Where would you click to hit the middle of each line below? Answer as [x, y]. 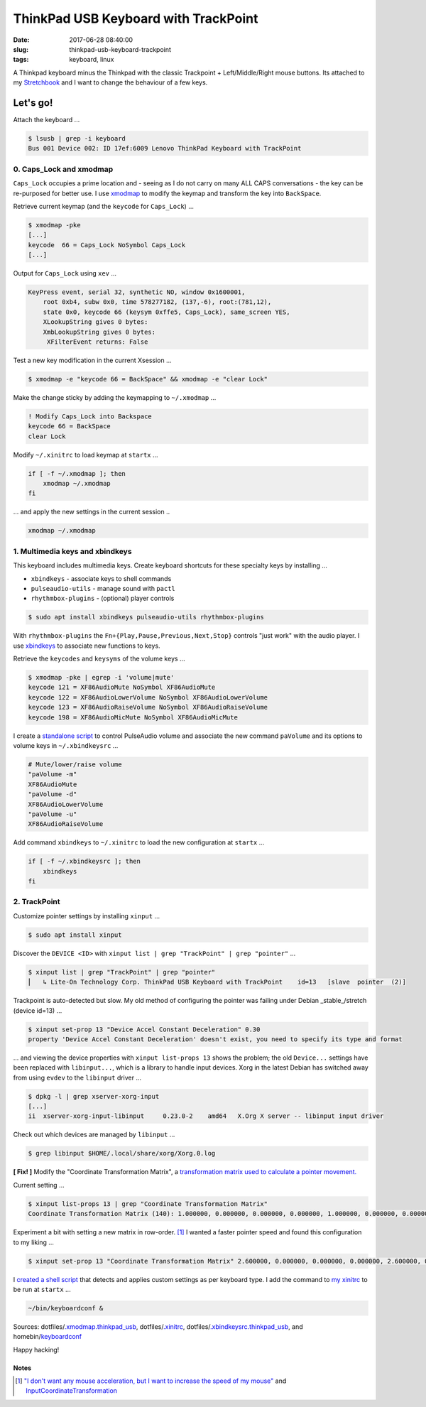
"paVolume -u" [53, 814]
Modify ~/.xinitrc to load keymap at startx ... [86, 455]
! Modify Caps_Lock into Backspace [90, 416]
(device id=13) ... [38, 1010]
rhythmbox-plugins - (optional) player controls [103, 598]
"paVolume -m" [53, 775]
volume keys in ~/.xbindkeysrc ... [66, 745]
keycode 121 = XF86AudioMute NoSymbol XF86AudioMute [122, 688]
